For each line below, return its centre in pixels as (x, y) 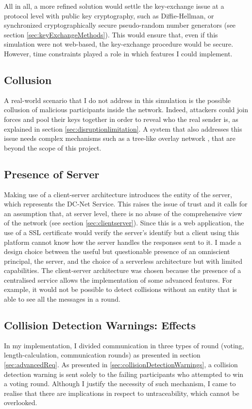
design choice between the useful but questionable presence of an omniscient (117, 251)
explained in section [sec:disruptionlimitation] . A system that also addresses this (123, 128)
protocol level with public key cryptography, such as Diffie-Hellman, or (109, 15)
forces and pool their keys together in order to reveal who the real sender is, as (121, 119)
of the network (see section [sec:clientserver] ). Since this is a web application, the (124, 223)
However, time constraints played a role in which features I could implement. (118, 53)
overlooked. (21, 402)
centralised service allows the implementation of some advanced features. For (118, 280)
